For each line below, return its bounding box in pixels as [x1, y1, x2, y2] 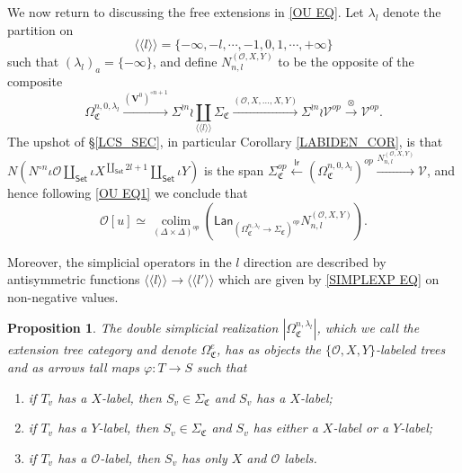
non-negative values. [7, 287, 119, 306]
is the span [204, 161, 264, 180]
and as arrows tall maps [7, 358, 140, 376]
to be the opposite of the [278, 52, 414, 70]
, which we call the [316, 318, 420, 337]
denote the [382, 3, 441, 21]
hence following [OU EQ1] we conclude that [7, 183, 248, 202]
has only [182, 448, 227, 467]
